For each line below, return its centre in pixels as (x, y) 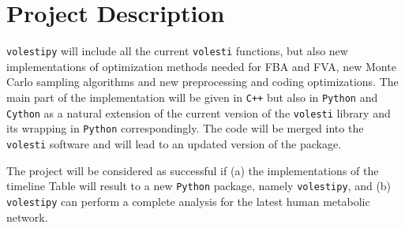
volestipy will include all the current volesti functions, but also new (177, 51)
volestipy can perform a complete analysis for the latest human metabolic (188, 201)
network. (27, 217)
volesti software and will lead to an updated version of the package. (174, 143)
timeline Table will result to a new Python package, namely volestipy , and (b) (199, 186)
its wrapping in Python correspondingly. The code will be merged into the (185, 128)
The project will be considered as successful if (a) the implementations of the (193, 170)
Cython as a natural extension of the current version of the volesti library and (199, 112)
